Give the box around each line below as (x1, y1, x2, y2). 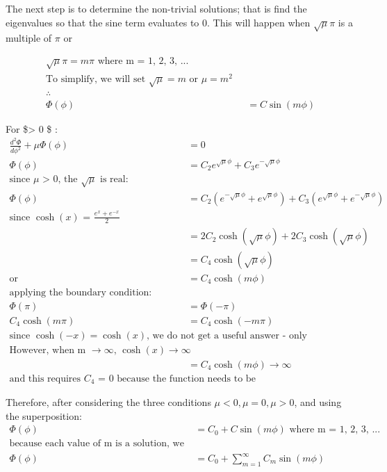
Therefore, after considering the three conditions (6, 395, 211, 409)
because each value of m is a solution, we (9, 439, 184, 449)
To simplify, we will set (45, 74, 146, 84)
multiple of (6, 31, 52, 45)
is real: (100, 174, 129, 184)
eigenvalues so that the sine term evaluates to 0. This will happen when (6, 15, 311, 29)
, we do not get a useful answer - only (146, 330, 308, 341)
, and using (294, 395, 342, 409)
